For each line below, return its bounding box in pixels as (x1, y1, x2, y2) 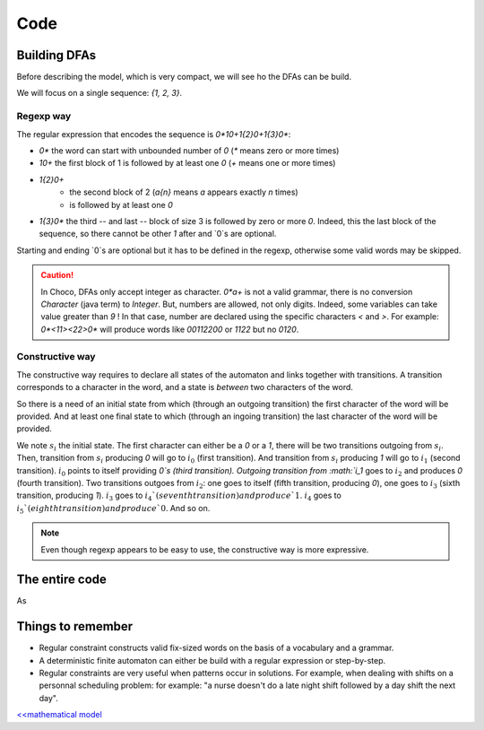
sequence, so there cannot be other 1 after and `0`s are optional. (39, 229, 277, 239)
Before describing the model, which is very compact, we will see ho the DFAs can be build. (16, 72, 352, 83)
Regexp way (16, 110, 72, 123)
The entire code (16, 572, 108, 587)
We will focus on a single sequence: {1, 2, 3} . (16, 88, 183, 99)
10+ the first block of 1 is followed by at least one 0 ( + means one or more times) (39, 158, 336, 169)
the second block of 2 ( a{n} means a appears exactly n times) (69, 187, 299, 197)
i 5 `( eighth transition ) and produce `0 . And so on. (16, 502, 211, 516)
